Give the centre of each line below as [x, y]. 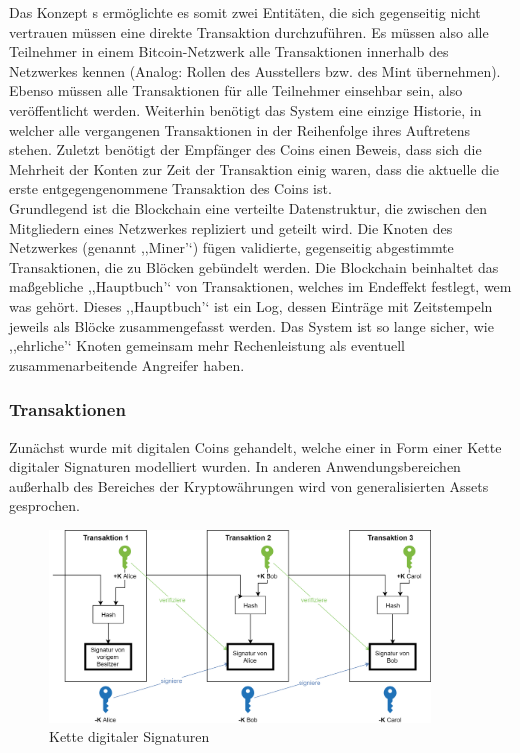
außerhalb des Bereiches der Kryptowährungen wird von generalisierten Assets [249, 485]
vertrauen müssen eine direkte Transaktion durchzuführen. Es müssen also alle [249, 31]
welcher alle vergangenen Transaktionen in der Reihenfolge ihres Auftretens [240, 129]
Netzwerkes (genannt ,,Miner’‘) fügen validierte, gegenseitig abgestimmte [231, 247]
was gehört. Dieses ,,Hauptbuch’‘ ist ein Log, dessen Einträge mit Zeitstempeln [251, 305]
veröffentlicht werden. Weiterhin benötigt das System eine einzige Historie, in [245, 109]
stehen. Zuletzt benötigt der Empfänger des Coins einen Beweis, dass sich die [245, 149]
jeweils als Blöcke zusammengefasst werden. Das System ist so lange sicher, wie [251, 325]
